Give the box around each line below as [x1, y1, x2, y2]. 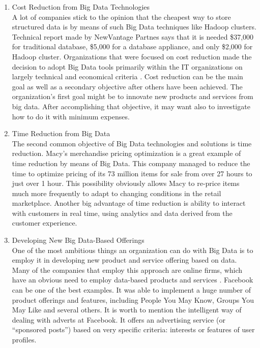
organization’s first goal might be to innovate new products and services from [12, 91, 253, 102]
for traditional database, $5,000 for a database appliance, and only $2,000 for [12, 41, 253, 52]
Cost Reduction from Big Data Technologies [12, 2, 150, 12]
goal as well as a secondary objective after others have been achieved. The [12, 81, 243, 91]
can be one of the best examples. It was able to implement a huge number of [12, 284, 251, 295]
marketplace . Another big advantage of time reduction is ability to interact [12, 198, 246, 208]
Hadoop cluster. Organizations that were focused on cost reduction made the [12, 51, 252, 61]
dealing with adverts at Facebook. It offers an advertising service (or [12, 314, 225, 325]
